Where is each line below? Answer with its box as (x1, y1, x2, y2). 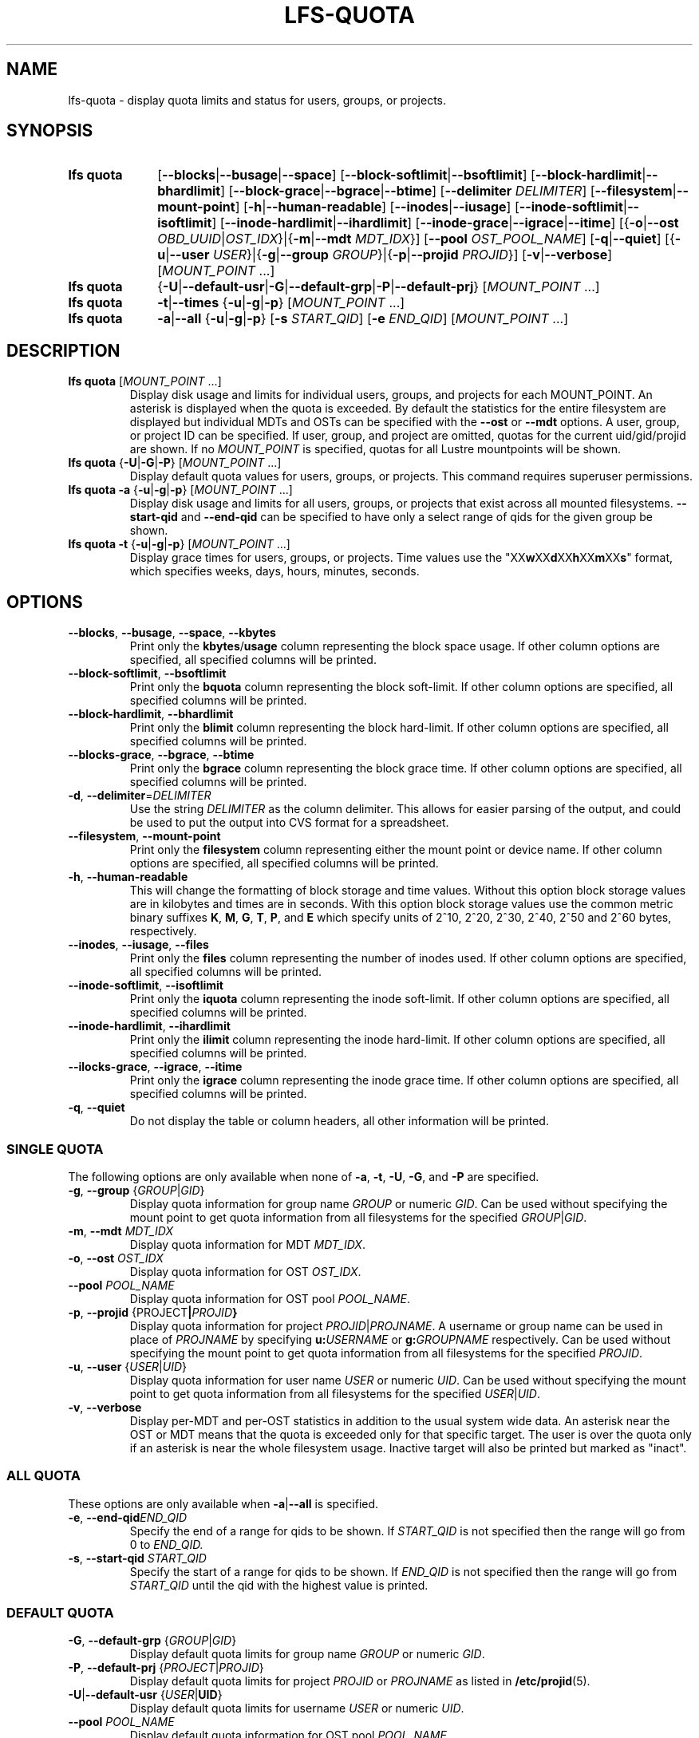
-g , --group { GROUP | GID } (68, 1183, 205, 1197)
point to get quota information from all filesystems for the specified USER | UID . (129, 1386, 540, 1400)
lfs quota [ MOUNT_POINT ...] (68, 374, 222, 389)
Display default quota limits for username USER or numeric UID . (129, 1701, 464, 1716)
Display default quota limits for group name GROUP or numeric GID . (129, 1647, 485, 1661)
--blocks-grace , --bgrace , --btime (68, 748, 255, 762)
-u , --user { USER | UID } (68, 1359, 187, 1373)
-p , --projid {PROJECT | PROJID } (68, 1305, 238, 1319)
